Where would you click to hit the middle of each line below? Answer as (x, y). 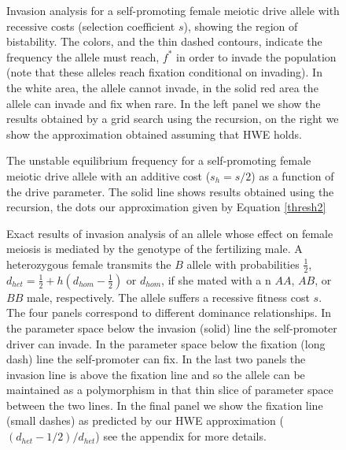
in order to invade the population (256, 56)
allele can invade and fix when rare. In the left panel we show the (164, 103)
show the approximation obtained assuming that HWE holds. (154, 134)
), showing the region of (241, 26)
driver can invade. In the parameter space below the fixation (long (166, 343)
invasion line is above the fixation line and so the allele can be (156, 374)
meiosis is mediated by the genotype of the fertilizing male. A (155, 249)
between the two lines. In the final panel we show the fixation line (165, 405)
